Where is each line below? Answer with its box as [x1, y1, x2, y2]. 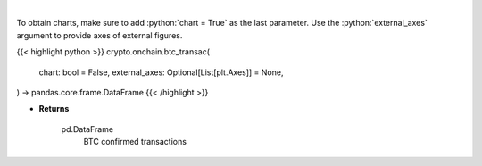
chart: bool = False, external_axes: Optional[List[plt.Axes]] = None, [38, 67, 284, 78]
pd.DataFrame [61, 123, 114, 134]
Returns [38, 104, 70, 114]
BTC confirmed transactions [83, 137, 187, 147]
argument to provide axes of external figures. [16, 29, 183, 40]
